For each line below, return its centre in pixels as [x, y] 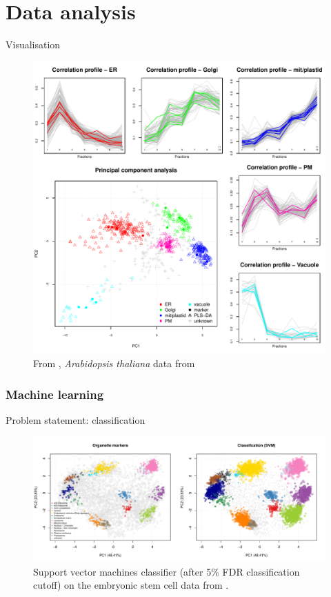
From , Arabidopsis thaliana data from [114, 363]
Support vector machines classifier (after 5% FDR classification [167, 571]
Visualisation [33, 45]
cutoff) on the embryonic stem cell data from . [131, 585]
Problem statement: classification [76, 420]
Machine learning [55, 394]
